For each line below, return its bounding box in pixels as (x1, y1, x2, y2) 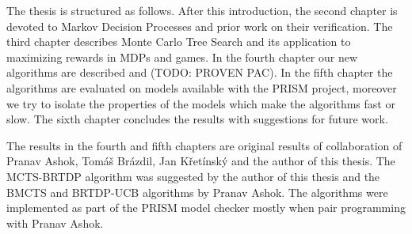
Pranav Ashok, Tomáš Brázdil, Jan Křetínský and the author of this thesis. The (6, 153, 395, 169)
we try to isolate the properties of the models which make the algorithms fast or (6, 95, 395, 111)
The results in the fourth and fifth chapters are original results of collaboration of (6, 137, 402, 153)
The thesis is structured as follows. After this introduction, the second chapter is (6, 2, 398, 18)
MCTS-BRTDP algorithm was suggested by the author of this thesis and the (6, 168, 380, 184)
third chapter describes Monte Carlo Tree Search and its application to (6, 33, 351, 50)
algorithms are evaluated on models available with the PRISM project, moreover (6, 79, 397, 96)
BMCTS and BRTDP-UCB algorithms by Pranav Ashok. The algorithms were (6, 183, 388, 200)
